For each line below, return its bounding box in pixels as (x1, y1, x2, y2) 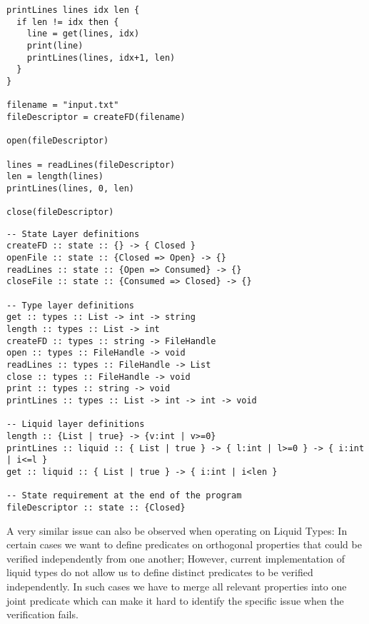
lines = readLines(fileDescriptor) (6, 159, 176, 170)
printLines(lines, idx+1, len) (26, 52, 176, 63)
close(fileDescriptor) (6, 207, 114, 218)
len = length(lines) (6, 171, 104, 182)
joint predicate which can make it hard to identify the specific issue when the (6, 593, 344, 608)
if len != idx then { (16, 16, 119, 27)
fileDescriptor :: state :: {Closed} (6, 502, 186, 513)
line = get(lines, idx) (26, 29, 140, 39)
